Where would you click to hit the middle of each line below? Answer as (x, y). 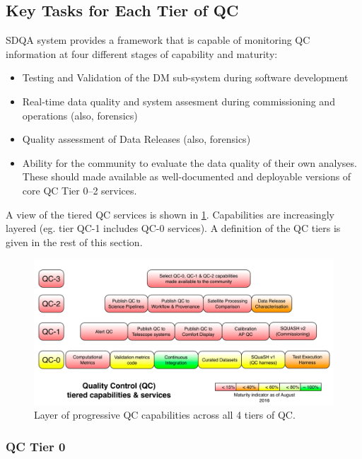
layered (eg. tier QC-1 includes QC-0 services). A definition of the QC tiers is (173, 228)
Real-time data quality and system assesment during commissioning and (179, 101)
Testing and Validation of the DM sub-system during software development (185, 77)
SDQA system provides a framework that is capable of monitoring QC (158, 40)
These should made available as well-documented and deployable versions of (187, 176)
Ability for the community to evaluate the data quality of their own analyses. (189, 162)
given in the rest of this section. (74, 242)
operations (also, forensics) (80, 115)
